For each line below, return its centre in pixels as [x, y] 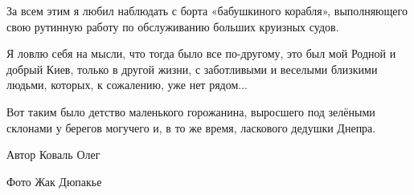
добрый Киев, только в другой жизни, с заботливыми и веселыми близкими [192, 69]
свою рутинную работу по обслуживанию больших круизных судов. [173, 26]
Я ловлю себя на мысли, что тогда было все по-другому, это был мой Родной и [201, 53]
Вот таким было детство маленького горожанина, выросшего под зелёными [191, 111]
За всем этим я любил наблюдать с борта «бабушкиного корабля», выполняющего [207, 10]
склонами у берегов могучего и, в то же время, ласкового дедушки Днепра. [191, 127]
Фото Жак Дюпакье [54, 181]
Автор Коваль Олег [53, 154]
